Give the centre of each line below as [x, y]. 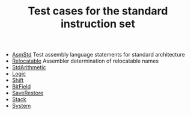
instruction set [98, 24]
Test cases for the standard [98, 11]
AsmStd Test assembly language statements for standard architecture [98, 55]
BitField [21, 87]
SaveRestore [28, 93]
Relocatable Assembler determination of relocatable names [85, 61]
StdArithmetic [29, 67]
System [21, 106]
